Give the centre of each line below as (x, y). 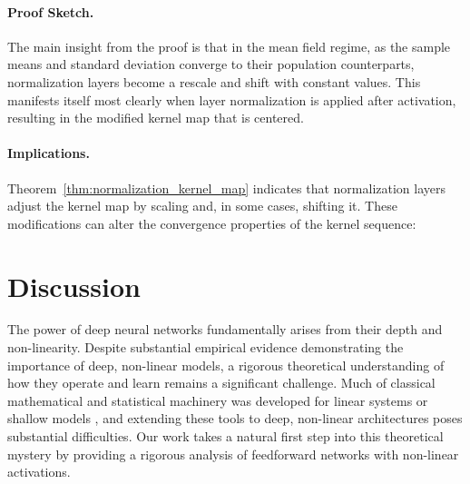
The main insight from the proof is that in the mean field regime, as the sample (229, 46)
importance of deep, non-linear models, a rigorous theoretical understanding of (226, 365)
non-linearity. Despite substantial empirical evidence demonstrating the (206, 347)
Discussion (74, 286)
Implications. (49, 153)
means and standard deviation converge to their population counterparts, (211, 64)
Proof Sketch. (51, 11)
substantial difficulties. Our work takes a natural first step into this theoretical (225, 436)
